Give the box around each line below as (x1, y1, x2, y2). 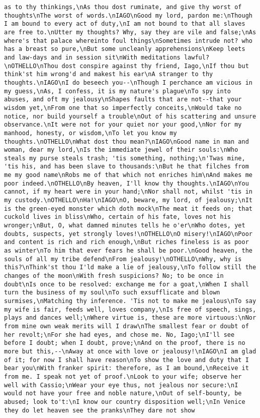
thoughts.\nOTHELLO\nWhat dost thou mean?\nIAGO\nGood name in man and (4, 138, 249, 145)
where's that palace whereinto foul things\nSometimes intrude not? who (4, 37, 252, 44)
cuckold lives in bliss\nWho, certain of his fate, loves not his (4, 213, 231, 221)
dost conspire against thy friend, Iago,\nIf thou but (61, 62, 249, 70)
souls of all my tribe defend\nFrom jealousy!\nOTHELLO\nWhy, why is (4, 255, 242, 263)
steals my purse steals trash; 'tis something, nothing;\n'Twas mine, (4, 154, 245, 162)
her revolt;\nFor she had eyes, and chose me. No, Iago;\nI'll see (4, 331, 235, 338)
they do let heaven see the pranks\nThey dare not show (4, 406, 195, 414)
